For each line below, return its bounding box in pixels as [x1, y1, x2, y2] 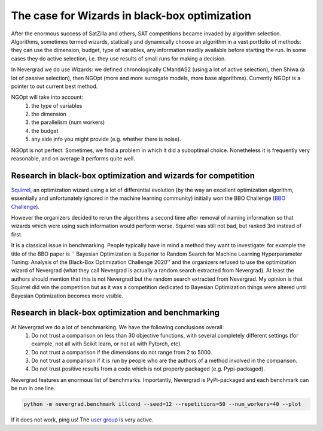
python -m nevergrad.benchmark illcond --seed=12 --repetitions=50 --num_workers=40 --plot [23, 401, 301, 408]
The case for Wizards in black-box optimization [11, 9, 251, 22]
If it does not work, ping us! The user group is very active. [11, 416, 154, 423]
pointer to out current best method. [11, 83, 98, 90]
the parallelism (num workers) [31, 119, 105, 126]
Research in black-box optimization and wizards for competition [11, 171, 255, 181]
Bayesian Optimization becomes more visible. [11, 292, 124, 299]
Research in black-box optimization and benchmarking [11, 308, 220, 318]
